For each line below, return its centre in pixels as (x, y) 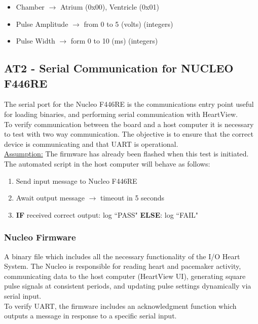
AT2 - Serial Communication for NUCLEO (119, 68)
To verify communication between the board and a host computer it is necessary (129, 124)
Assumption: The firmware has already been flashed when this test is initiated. (126, 154)
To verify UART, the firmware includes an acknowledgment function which (120, 306)
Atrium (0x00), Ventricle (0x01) (109, 7)
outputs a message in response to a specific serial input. (90, 316)
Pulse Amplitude (42, 24)
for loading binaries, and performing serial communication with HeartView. (121, 114)
